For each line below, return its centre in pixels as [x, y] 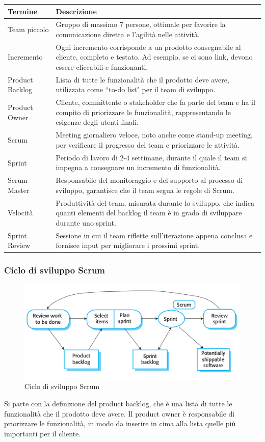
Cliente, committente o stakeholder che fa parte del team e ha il [155, 102]
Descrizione [76, 11]
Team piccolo [28, 29]
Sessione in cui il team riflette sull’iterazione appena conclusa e [154, 235]
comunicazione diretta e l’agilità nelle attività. [128, 34]
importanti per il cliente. [43, 433]
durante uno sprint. [86, 222]
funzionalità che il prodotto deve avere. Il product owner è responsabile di [120, 413]
